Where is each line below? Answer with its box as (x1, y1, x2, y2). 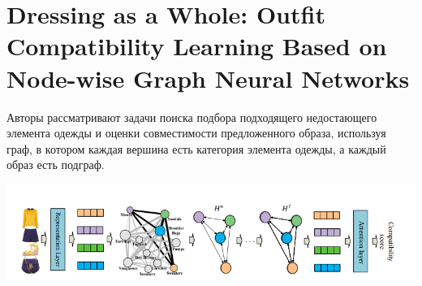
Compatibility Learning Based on (6, 29, 387, 63)
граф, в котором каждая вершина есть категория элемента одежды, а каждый (6, 140, 386, 157)
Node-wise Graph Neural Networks (6, 61, 410, 94)
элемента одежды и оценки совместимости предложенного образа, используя (6, 124, 386, 141)
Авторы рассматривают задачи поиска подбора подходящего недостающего (6, 108, 377, 125)
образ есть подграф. (6, 156, 105, 173)
